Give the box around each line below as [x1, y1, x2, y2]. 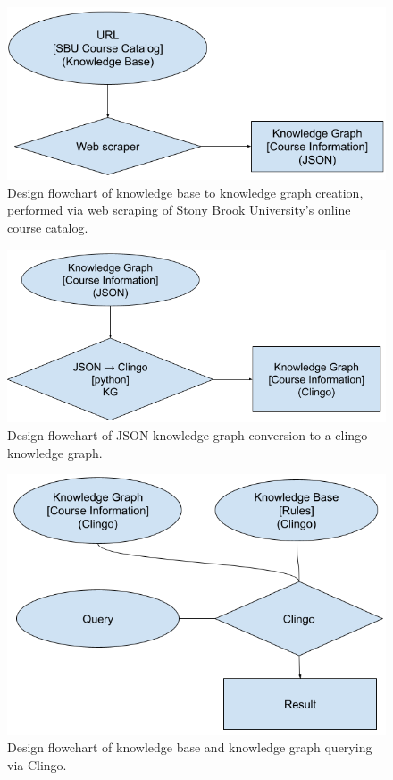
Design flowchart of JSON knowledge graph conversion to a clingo [7, 425, 368, 444]
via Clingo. [7, 755, 67, 774]
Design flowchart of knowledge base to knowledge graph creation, [7, 182, 364, 201]
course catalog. [7, 217, 88, 236]
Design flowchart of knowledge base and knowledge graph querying [7, 738, 372, 757]
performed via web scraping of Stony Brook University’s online [7, 200, 351, 219]
